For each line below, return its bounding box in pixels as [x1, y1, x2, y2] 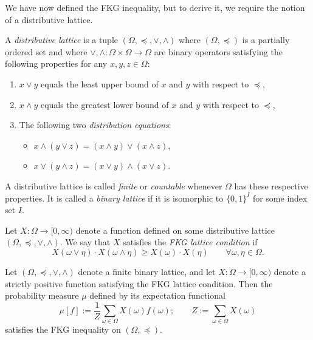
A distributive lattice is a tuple [5, 33, 119, 46]
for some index [252, 191, 308, 204]
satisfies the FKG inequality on [5, 323, 121, 336]
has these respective [234, 179, 308, 192]
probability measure [5, 289, 79, 302]
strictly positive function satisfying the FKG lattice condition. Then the [5, 277, 273, 290]
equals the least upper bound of [40, 77, 159, 90]
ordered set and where [5, 45, 88, 58]
